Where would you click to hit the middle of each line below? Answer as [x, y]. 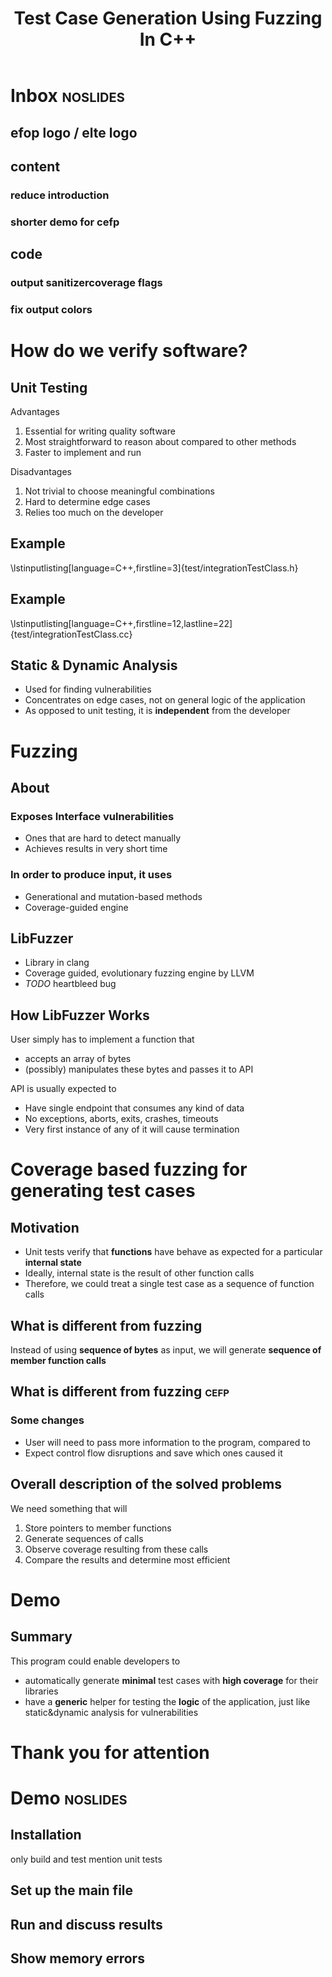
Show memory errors [77, 1958]
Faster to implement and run [83, 453]
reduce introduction [60, 195]
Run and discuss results [86, 1924]
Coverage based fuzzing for [129, 1169]
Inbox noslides [67, 96]
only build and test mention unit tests [86, 1859]
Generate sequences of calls [84, 1538]
